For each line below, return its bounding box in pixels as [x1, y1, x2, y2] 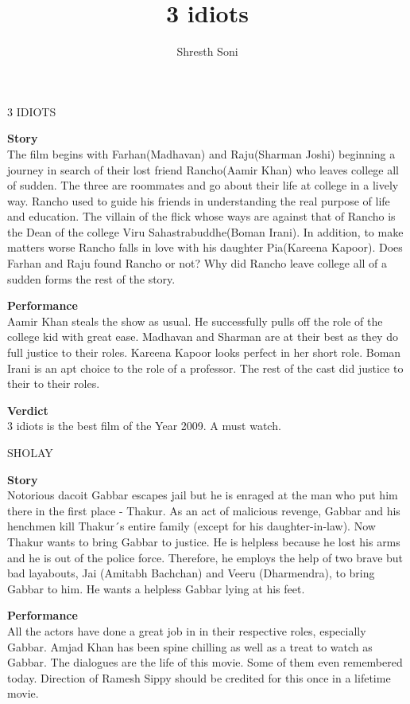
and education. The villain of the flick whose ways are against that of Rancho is [7, 208, 396, 225]
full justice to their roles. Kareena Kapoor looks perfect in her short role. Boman [7, 344, 401, 361]
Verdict [7, 401, 48, 418]
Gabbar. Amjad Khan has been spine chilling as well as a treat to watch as [7, 638, 373, 655]
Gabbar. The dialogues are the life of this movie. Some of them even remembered [7, 654, 403, 671]
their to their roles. [7, 375, 100, 392]
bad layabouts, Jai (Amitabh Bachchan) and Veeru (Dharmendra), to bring [7, 565, 375, 581]
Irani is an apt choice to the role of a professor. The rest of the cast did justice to [7, 359, 404, 376]
